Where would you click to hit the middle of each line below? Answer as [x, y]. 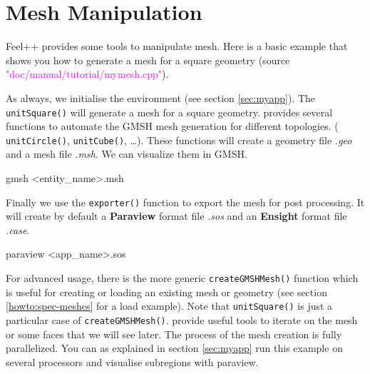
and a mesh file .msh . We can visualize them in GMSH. [127, 154]
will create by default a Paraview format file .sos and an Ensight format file [176, 216]
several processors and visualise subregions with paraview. [132, 362]
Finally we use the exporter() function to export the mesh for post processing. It [185, 202]
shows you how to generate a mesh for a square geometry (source [148, 60]
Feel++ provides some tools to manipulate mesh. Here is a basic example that [177, 46]
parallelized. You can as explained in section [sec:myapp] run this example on [174, 348]
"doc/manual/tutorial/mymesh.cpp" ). [87, 74]
